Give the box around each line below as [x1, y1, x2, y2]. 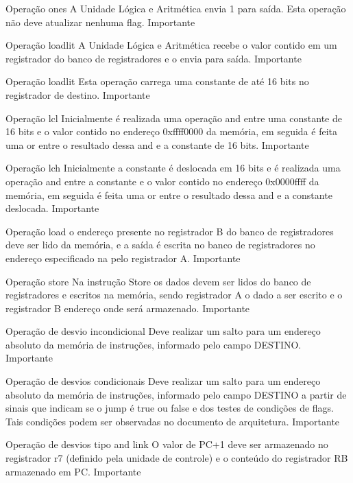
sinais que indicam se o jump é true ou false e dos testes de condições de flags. [5, 401, 334, 415]
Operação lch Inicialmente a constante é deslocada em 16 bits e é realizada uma [5, 161, 341, 175]
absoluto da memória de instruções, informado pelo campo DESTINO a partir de [5, 387, 347, 401]
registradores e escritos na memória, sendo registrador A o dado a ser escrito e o [5, 287, 343, 302]
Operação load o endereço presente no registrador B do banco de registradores [5, 224, 334, 238]
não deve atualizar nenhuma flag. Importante [5, 14, 195, 29]
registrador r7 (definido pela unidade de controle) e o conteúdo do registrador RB [5, 451, 348, 465]
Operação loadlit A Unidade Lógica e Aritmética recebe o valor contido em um [5, 38, 337, 52]
